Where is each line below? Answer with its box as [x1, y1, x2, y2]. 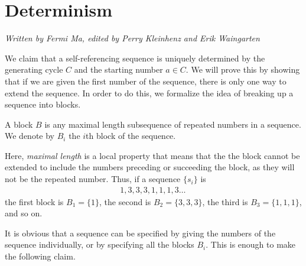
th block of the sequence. [86, 129, 176, 142]
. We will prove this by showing [185, 63, 300, 76]
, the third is [202, 195, 248, 207]
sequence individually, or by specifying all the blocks [5, 238, 194, 251]
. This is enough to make [206, 238, 296, 251]
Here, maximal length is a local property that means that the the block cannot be [5, 149, 300, 161]
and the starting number [74, 63, 163, 76]
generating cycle [5, 63, 63, 76]
